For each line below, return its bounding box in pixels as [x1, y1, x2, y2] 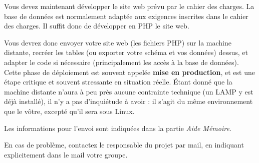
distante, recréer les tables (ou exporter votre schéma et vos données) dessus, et [4, 47, 248, 57]
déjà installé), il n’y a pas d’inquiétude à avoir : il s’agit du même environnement [4, 96, 253, 106]
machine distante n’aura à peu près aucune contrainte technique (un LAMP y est [4, 86, 253, 96]
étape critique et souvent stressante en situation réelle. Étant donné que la [4, 76, 232, 87]
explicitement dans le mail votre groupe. [4, 149, 128, 159]
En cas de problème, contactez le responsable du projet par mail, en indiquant [4, 139, 244, 150]
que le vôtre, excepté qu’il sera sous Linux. [4, 105, 135, 116]
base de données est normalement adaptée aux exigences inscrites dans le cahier [4, 10, 248, 21]
